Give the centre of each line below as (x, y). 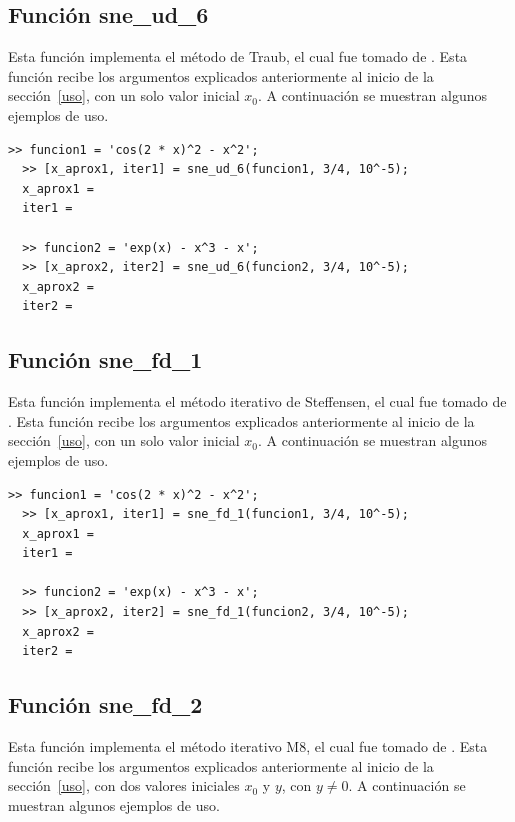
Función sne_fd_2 (105, 704)
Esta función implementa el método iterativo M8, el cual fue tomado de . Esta (248, 746)
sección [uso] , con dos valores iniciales (124, 785)
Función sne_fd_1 (105, 359)
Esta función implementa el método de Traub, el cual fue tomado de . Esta (238, 56)
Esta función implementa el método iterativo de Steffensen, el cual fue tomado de (257, 401)
